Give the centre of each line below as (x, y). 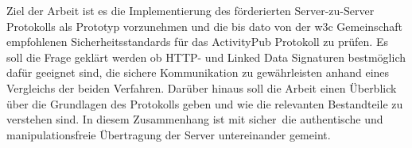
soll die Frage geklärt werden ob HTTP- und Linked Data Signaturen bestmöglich (206, 57)
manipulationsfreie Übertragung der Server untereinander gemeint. (169, 134)
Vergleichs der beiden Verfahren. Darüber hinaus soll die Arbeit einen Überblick (202, 87)
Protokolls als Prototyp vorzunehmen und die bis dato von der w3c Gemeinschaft (204, 26)
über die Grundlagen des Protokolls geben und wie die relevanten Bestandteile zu (205, 103)
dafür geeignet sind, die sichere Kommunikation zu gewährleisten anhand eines (198, 72)
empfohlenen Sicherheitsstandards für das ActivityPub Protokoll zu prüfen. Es (197, 42)
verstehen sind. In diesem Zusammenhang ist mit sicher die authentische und (195, 119)
